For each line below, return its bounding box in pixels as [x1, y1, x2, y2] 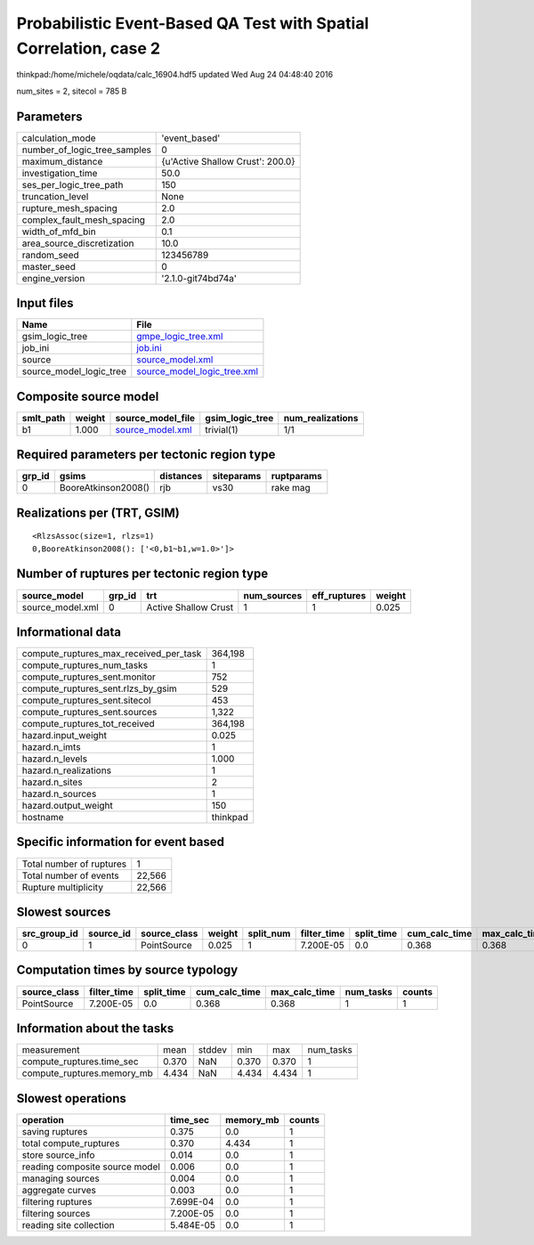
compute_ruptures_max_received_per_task [21, 647, 202, 660]
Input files [16, 296, 75, 311]
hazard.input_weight [21, 729, 107, 742]
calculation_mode [21, 132, 97, 144]
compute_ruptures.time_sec [21, 1055, 139, 1068]
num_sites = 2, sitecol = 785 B [16, 85, 127, 96]
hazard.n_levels [21, 753, 88, 765]
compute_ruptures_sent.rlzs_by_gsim [21, 682, 177, 695]
